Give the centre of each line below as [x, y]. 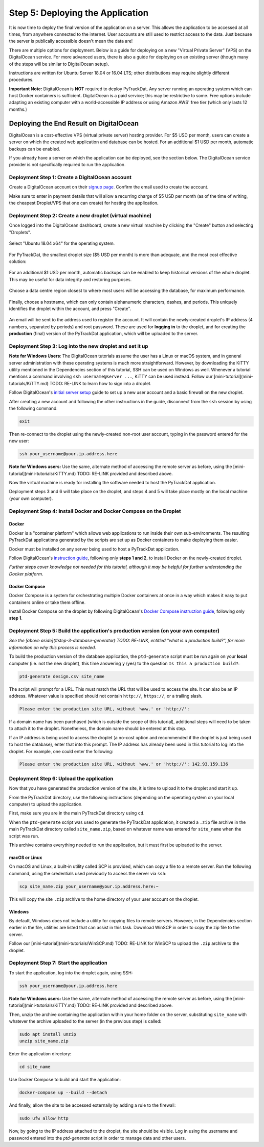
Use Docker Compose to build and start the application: [65, 1080]
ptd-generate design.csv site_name [62, 676]
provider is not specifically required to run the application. [67, 165]
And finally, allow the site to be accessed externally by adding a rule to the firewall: [92, 1105]
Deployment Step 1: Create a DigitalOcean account [70, 178]
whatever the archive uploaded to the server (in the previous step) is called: [85, 1021]
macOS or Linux [26, 857]
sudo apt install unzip [48, 1034]
